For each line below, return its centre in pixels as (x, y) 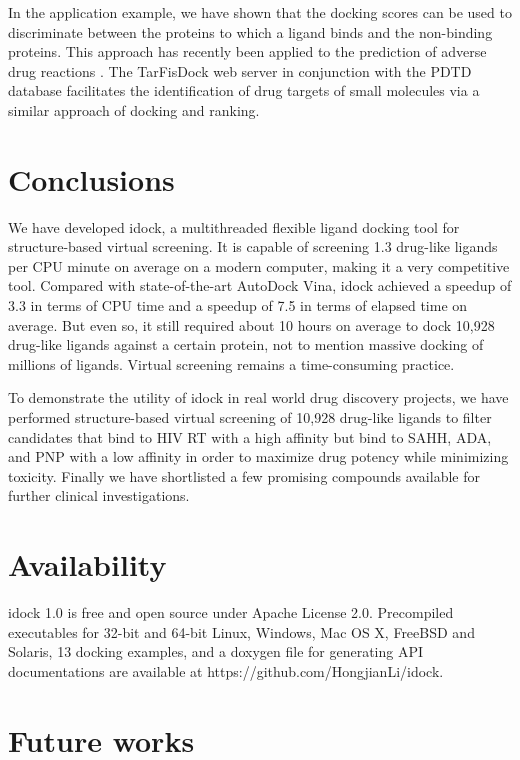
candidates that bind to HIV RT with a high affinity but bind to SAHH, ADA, (250, 436)
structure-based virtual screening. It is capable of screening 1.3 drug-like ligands (253, 246)
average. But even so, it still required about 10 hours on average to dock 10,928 (251, 324)
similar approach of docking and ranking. (134, 109)
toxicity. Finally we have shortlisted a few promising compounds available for (244, 475)
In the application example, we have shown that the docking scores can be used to (260, 12)
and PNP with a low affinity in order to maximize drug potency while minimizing (258, 456)
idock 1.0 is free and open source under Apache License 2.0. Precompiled (231, 612)
